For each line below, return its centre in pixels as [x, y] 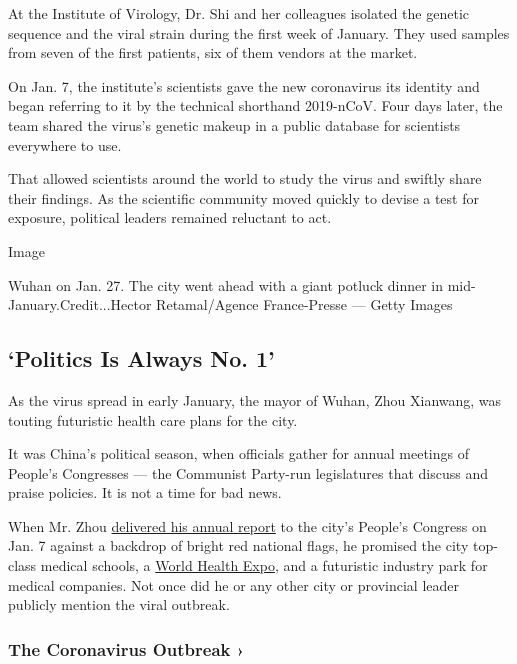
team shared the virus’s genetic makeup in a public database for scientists [234, 124]
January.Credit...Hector [80, 304]
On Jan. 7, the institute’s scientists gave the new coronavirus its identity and [244, 85]
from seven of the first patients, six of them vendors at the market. [213, 52]
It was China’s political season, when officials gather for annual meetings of [238, 453]
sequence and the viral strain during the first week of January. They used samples [259, 32]
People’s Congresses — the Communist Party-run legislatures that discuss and [248, 472]
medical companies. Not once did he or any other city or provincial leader [233, 584]
